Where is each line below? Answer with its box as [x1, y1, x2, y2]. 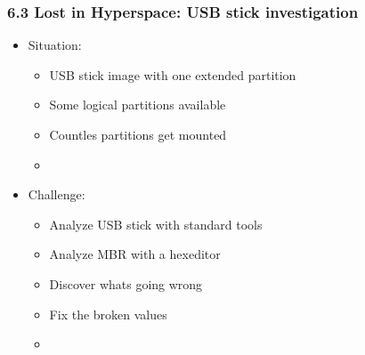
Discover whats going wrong [49, 274, 203, 293]
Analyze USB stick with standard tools [49, 214, 263, 233]
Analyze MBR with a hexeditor [49, 245, 221, 263]
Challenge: [28, 185, 85, 204]
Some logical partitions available [49, 95, 226, 114]
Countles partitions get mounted [49, 125, 227, 143]
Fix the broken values [49, 304, 167, 323]
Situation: [28, 36, 82, 54]
